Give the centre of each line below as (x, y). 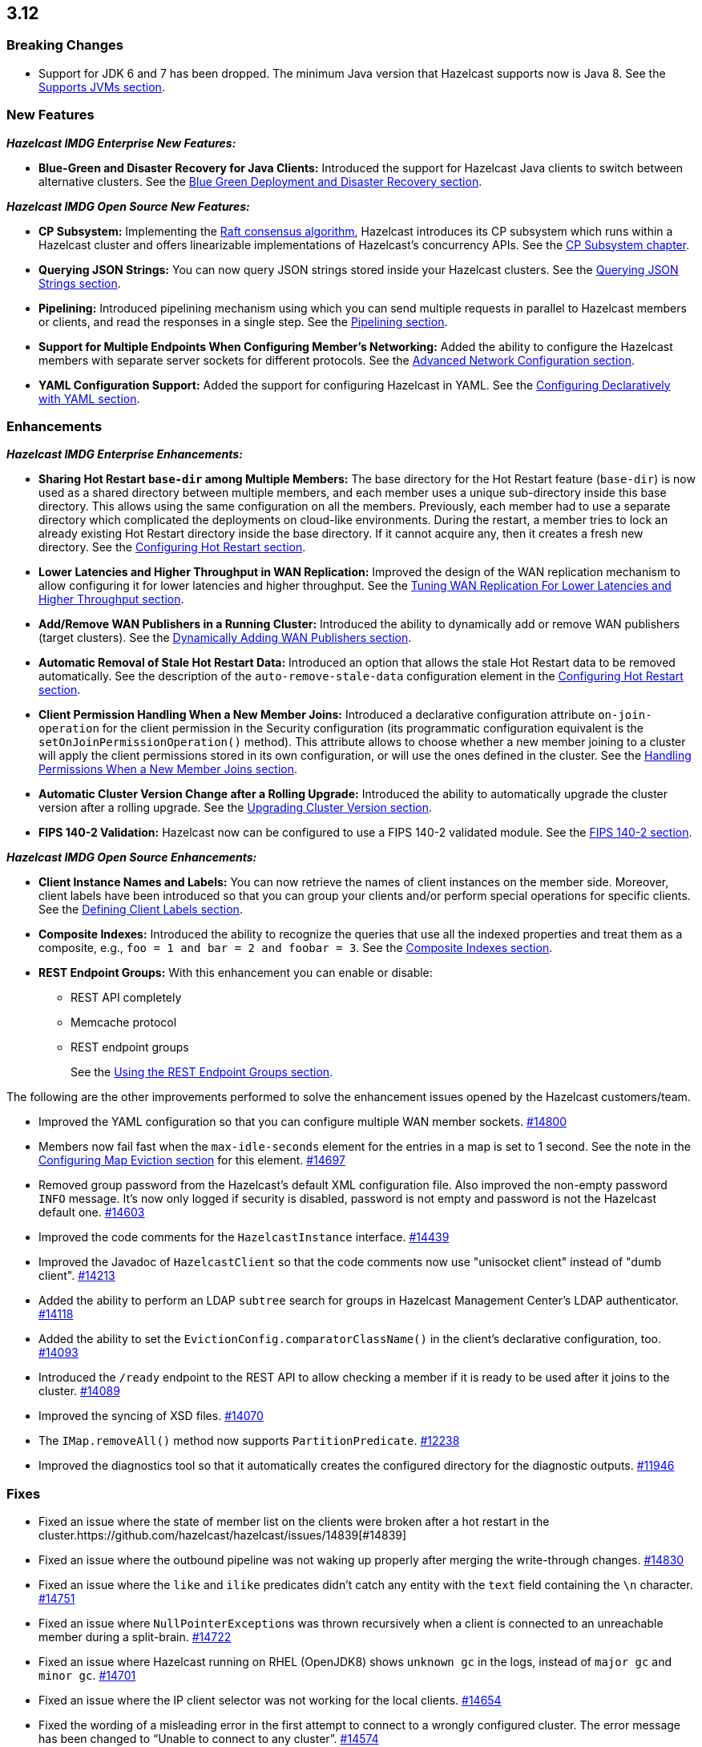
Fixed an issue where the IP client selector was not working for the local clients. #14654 (270, 1701)
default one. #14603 (92, 1212)
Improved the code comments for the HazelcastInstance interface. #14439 (244, 1237)
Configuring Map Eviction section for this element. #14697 (192, 1160)
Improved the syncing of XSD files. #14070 (151, 1416)
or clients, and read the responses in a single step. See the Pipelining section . (243, 321)
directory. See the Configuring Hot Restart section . (172, 547)
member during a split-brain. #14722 (135, 1637)
